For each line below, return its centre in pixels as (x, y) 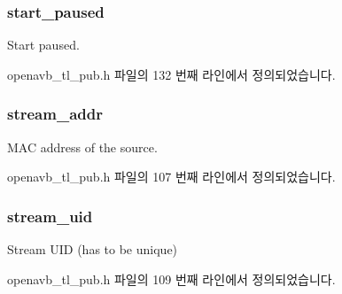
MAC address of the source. (82, 147)
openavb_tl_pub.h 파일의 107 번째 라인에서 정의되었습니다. (171, 177)
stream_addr (55, 114)
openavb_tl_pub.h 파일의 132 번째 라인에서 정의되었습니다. (171, 74)
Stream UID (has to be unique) (93, 249)
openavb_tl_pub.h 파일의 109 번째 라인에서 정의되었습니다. (171, 279)
